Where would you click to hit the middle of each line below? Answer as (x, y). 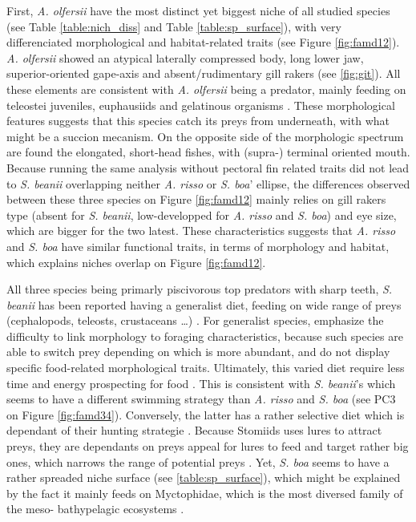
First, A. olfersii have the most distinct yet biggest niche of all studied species (198, 10)
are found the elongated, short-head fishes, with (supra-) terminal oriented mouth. (208, 152)
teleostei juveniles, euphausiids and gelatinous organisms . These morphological (201, 105)
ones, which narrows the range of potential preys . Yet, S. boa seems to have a (198, 461)
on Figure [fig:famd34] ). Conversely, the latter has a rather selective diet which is (206, 414)
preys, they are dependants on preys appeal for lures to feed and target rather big (208, 446)
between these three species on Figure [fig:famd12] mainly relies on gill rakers (196, 199)
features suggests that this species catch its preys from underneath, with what (198, 121)
